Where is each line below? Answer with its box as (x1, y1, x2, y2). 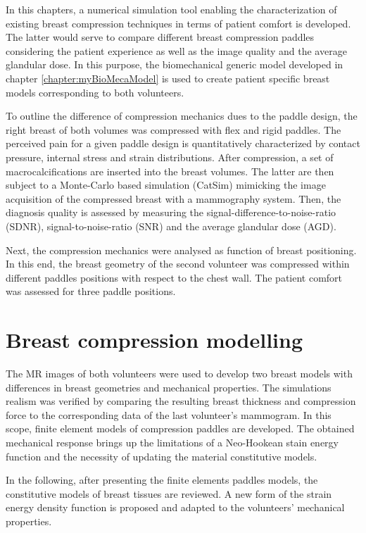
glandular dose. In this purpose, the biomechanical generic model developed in (6, 57, 343, 72)
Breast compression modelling (6, 325, 303, 354)
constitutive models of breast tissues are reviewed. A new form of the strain (6, 486, 332, 501)
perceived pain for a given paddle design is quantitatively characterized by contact (6, 136, 360, 151)
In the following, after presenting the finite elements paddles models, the (6, 472, 318, 487)
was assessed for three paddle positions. (6, 284, 176, 299)
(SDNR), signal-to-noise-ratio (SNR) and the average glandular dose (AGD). (6, 218, 336, 233)
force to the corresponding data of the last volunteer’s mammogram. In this (6, 407, 332, 422)
